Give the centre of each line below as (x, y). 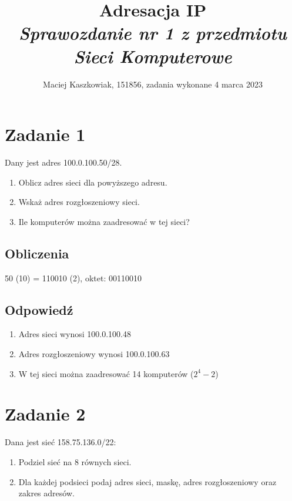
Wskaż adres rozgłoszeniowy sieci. (79, 202)
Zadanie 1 (45, 134)
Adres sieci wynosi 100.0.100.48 (75, 334)
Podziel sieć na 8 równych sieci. (75, 461)
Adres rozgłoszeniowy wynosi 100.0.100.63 (94, 354)
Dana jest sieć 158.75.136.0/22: (61, 442)
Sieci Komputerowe (153, 56)
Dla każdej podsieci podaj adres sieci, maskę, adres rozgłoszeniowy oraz (147, 481)
